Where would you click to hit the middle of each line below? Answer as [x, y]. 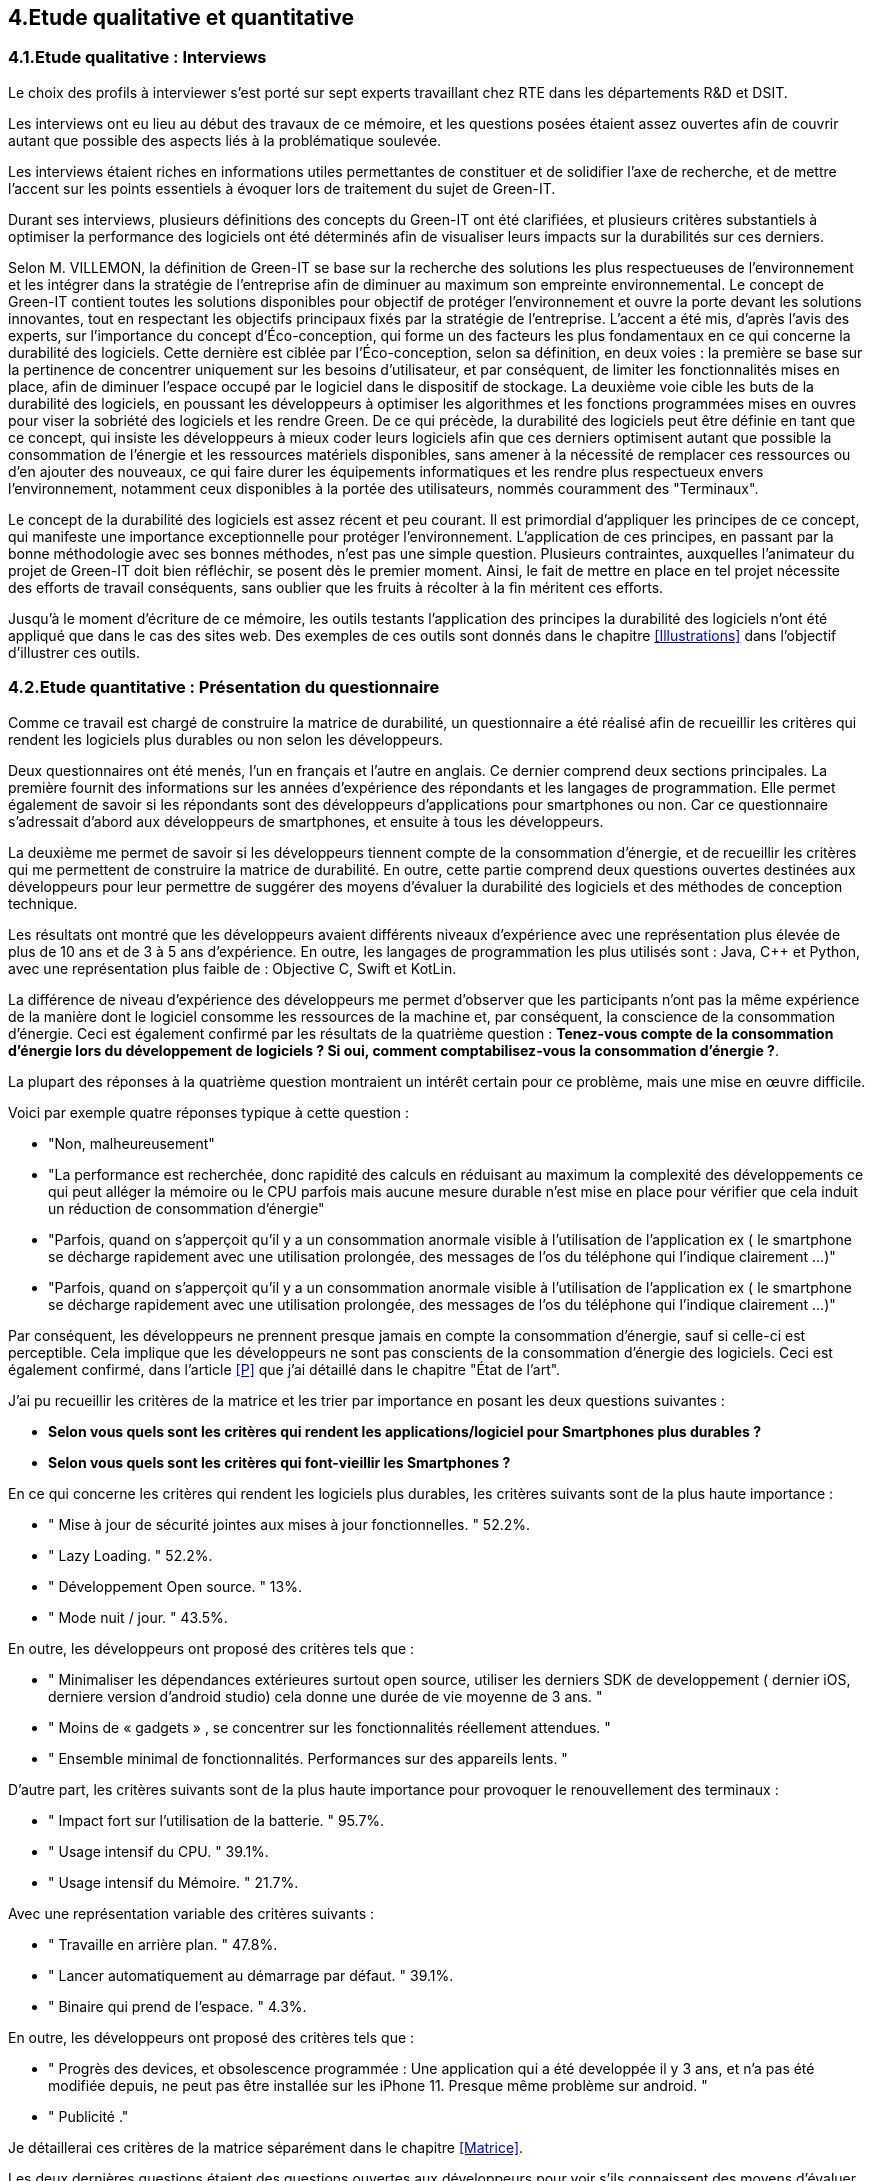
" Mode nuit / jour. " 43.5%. [138, 1617]
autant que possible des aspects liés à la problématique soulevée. [225, 140]
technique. [43, 903]
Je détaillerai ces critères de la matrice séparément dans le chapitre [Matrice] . [266, 2147]
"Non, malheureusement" [131, 1143]
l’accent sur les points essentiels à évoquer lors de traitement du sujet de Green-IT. [282, 188]
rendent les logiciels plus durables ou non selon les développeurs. [226, 739]
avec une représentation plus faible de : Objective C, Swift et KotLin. [232, 968]
